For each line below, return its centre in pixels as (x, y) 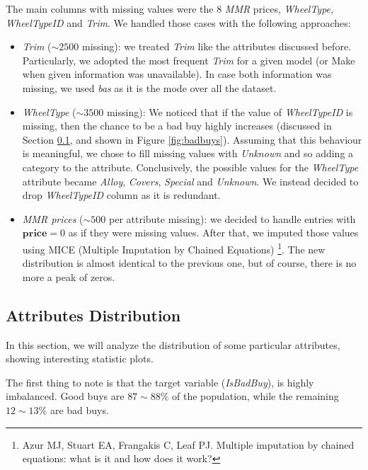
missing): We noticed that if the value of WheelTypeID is (230, 111)
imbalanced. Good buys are (65, 396)
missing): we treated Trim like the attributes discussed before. (217, 46)
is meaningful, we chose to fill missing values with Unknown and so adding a (188, 153)
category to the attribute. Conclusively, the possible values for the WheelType (190, 167)
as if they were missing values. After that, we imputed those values (213, 233)
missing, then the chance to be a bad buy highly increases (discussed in (177, 126)
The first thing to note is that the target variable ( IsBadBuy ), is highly (160, 382)
